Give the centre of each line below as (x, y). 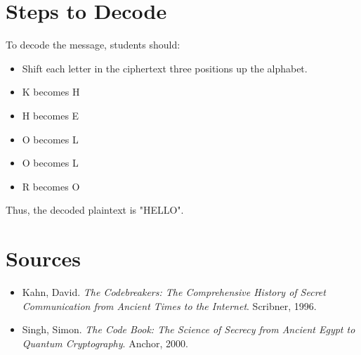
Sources (43, 258)
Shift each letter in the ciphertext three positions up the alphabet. (165, 68)
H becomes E (51, 115)
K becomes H (51, 92)
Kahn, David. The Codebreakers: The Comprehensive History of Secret (174, 292)
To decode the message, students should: (93, 45)
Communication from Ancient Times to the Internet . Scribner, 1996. (169, 305)
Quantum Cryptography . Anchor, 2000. (105, 343)
